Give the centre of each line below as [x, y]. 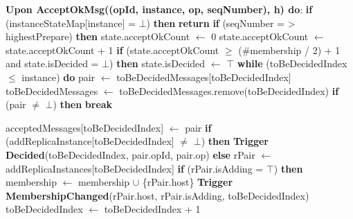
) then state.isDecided [157, 63]
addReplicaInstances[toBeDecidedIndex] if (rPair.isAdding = [135, 168]
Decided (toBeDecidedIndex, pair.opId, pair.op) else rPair [130, 154]
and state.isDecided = [52, 63]
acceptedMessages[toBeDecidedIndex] [85, 127]
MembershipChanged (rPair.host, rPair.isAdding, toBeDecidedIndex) [157, 195]
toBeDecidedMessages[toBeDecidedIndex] [204, 77]
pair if [198, 127]
